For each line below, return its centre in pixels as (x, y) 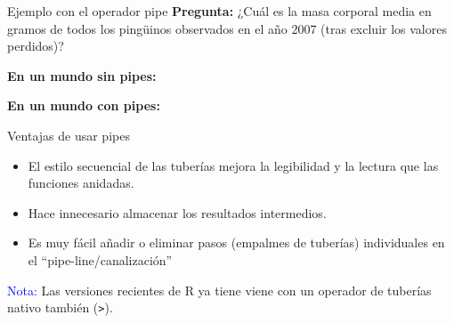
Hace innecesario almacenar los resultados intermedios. (177, 212)
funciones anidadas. (81, 183)
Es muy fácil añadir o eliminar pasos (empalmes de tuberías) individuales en (236, 242)
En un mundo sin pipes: (82, 75)
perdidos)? (36, 46)
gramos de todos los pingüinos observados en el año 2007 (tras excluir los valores (227, 28)
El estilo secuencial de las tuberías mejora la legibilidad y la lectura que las (233, 165)
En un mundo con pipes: (84, 105)
